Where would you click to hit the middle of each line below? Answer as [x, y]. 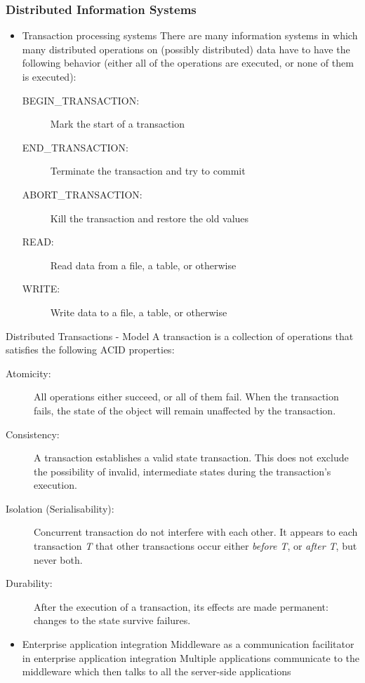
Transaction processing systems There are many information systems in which [190, 35]
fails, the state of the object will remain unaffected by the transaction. [185, 410]
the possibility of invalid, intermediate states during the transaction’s [182, 471]
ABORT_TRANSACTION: [82, 194]
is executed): [49, 76]
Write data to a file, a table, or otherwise [139, 312]
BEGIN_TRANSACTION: [81, 100]
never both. [58, 559]
